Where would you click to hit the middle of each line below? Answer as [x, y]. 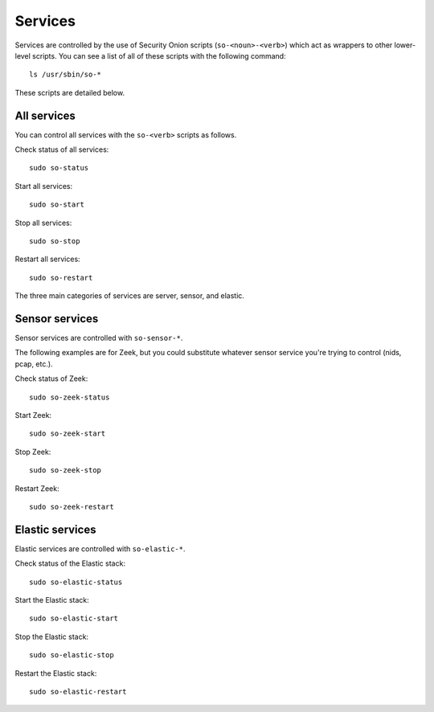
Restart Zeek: [37, 488]
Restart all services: [47, 259]
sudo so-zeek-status [70, 397]
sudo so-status [59, 168]
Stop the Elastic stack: [51, 636]
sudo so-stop [55, 241]
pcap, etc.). [34, 364]
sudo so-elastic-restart [78, 692]
